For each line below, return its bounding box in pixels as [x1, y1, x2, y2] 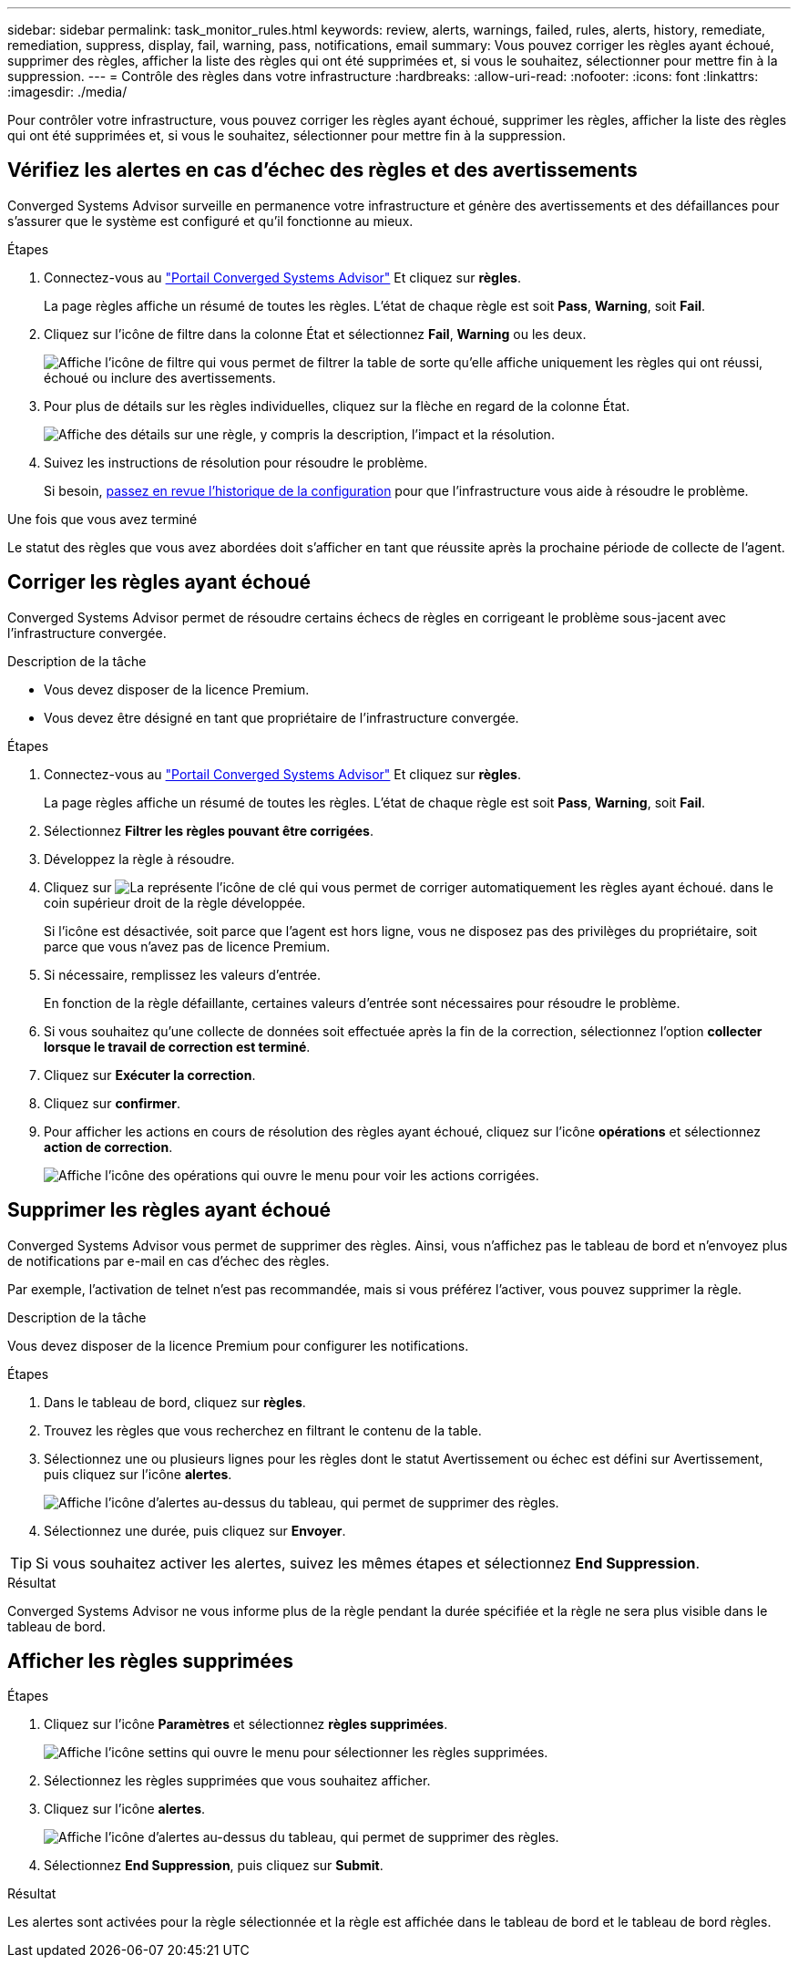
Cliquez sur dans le [44, 879, 773, 895]
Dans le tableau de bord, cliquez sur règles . [44, 1394, 306, 1410]
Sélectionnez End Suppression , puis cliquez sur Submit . [44, 1857, 384, 1874]
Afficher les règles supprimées [7, 1649, 293, 1672]
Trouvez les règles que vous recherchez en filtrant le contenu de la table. [44, 1422, 482, 1438]
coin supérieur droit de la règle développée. [44, 894, 306, 910]
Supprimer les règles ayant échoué [7, 1199, 332, 1222]
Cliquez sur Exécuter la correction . [44, 1066, 256, 1083]
